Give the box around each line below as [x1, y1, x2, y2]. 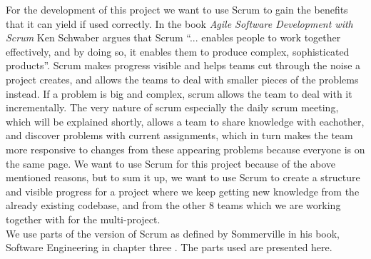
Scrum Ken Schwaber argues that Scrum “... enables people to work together [6, 30, 341, 45]
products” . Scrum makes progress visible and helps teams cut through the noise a [6, 58, 361, 73]
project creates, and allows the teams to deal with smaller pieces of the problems [6, 71, 359, 86]
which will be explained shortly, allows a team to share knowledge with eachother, [6, 113, 365, 128]
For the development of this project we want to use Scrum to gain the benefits [6, 2, 348, 16]
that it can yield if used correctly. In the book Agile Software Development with [6, 16, 353, 31]
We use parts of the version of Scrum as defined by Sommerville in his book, [6, 225, 340, 240]
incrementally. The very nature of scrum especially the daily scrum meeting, [6, 100, 339, 115]
